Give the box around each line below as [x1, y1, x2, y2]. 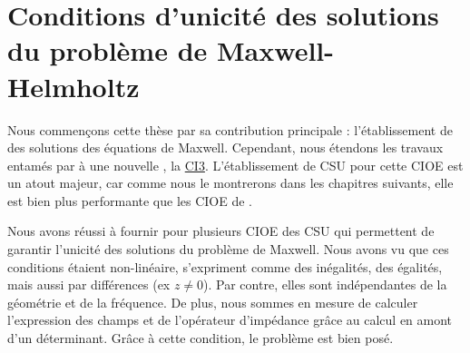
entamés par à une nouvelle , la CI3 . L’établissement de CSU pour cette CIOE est [7, 155, 464, 174]
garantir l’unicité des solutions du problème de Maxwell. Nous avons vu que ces [7, 240, 449, 259]
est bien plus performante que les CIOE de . [7, 191, 253, 210]
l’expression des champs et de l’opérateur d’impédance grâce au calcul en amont [7, 310, 453, 329]
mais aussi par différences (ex [7, 275, 171, 294]
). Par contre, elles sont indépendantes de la [203, 275, 447, 294]
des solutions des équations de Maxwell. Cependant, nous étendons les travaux [7, 138, 444, 157]
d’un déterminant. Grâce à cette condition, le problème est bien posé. [7, 328, 394, 348]
